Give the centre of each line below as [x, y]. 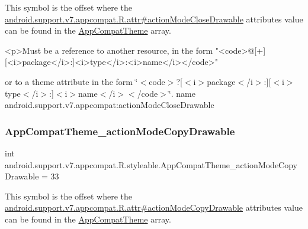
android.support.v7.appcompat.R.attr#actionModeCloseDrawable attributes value [154, 19]
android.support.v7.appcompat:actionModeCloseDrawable [110, 105]
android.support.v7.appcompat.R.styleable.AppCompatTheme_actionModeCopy [151, 164]
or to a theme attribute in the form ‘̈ [71, 81]
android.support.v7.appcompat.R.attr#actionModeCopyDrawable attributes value [154, 207]
